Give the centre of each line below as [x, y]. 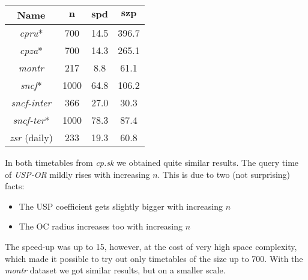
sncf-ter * [31, 120]
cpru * [31, 33]
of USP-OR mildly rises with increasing [77, 174]
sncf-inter [31, 102]
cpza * [31, 50]
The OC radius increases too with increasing [101, 226]
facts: [15, 186]
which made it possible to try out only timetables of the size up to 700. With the [154, 258]
